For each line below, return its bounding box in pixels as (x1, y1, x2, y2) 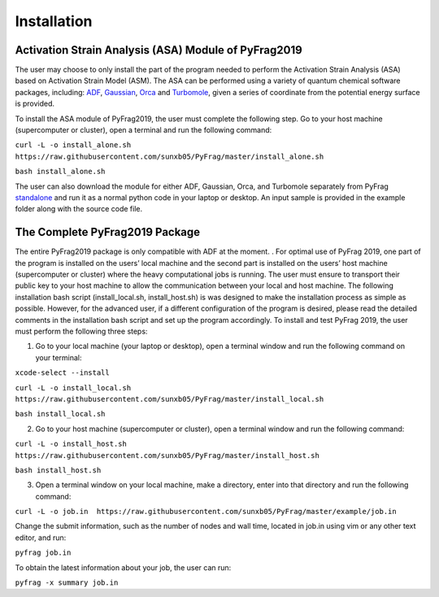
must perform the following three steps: (15, 326, 148, 336)
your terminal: (35, 352, 82, 362)
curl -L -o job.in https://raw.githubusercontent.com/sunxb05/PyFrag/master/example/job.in (15, 507, 398, 516)
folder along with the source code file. (15, 204, 142, 214)
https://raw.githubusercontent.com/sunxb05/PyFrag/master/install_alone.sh (15, 151, 324, 161)
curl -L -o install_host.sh (15, 439, 128, 449)
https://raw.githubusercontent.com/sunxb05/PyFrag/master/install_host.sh (15, 451, 320, 460)
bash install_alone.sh (15, 167, 106, 176)
